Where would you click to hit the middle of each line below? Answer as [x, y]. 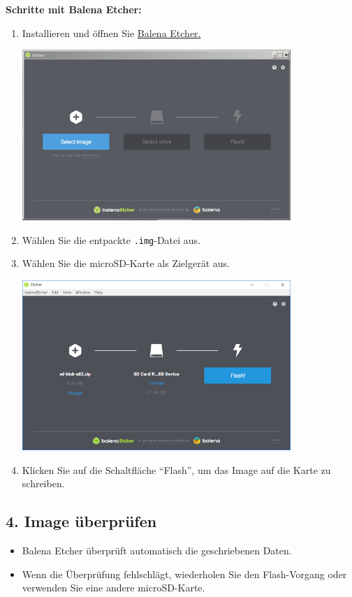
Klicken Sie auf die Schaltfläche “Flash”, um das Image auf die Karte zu [176, 469]
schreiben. [43, 483]
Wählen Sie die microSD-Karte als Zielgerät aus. [126, 263]
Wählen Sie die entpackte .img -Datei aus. [111, 239]
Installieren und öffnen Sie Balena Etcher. [111, 33]
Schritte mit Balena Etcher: [74, 9]
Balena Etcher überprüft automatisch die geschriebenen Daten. [157, 550]
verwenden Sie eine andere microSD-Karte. [113, 588]
